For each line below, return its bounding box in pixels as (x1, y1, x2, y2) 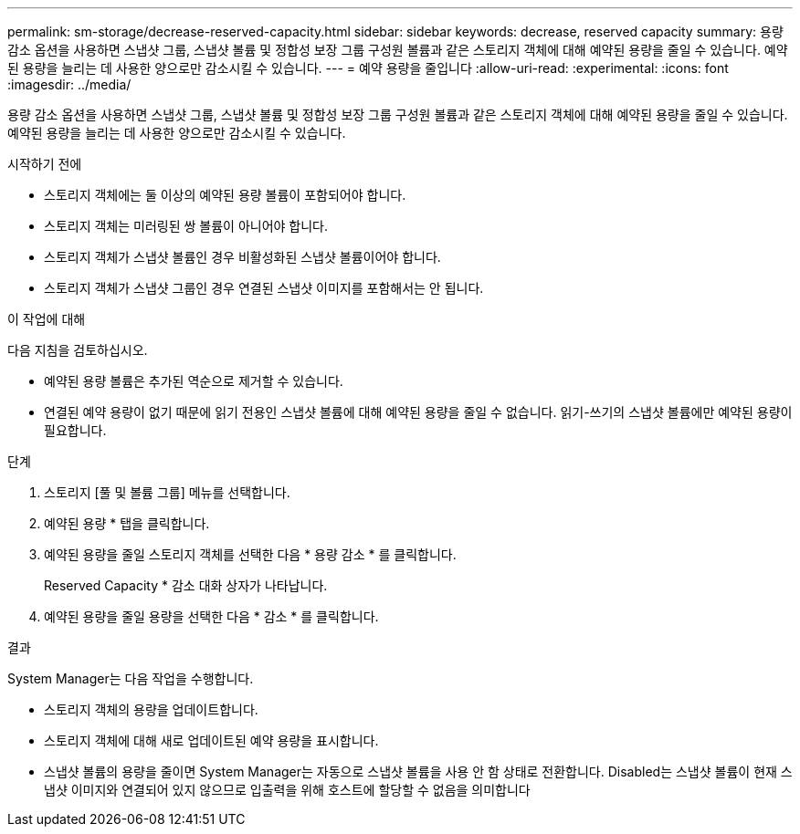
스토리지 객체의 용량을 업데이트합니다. (44, 702, 258, 717)
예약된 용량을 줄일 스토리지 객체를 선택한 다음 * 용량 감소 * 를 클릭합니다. (44, 547, 457, 562)
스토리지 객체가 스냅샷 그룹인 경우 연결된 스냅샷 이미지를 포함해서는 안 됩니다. (44, 280, 484, 296)
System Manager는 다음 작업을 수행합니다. (7, 671, 254, 686)
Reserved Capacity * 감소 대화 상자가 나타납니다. (44, 578, 328, 593)
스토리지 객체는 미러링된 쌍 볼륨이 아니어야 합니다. (44, 218, 329, 234)
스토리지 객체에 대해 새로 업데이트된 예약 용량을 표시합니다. (44, 733, 379, 748)
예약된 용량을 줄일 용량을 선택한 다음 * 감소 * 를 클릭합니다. (44, 609, 379, 624)
